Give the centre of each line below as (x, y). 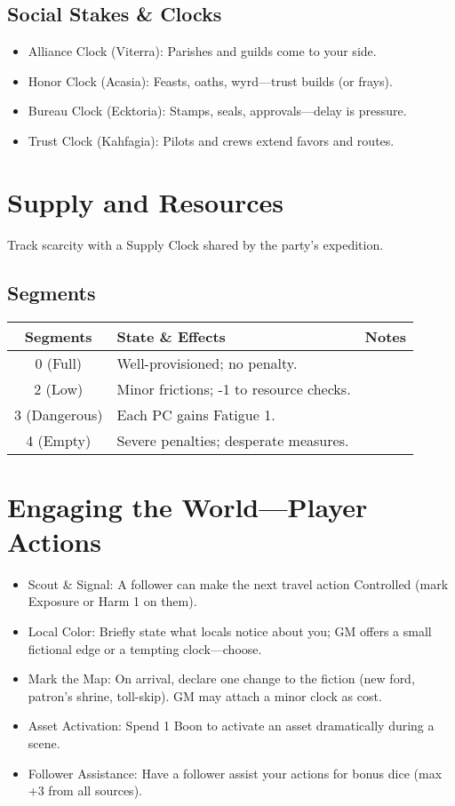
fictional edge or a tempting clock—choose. (145, 648)
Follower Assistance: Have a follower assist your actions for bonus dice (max (235, 773)
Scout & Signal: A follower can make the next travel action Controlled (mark (238, 583)
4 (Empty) (59, 440)
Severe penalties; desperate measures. (233, 440)
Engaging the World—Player (188, 506)
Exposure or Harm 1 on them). (112, 601)
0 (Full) (59, 363)
